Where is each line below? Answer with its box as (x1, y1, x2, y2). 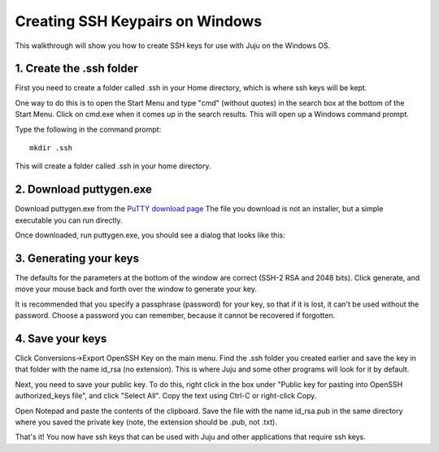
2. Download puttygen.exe (15, 183, 152, 197)
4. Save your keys (15, 332, 107, 346)
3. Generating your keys (15, 251, 140, 265)
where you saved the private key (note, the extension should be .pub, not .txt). (15, 417, 278, 427)
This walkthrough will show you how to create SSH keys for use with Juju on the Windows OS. (15, 41, 331, 50)
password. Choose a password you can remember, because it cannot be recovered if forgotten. (15, 311, 336, 320)
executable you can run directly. (15, 215, 123, 225)
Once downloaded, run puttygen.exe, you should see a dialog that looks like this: (15, 230, 285, 240)
